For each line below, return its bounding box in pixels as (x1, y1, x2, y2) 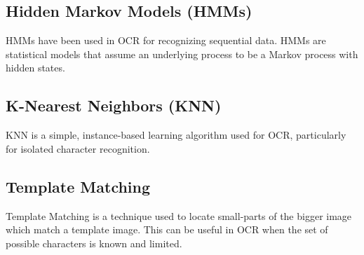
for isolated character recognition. (6, 141, 150, 156)
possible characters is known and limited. (6, 235, 182, 250)
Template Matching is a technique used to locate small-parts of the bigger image (6, 208, 352, 223)
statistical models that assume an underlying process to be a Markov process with (6, 46, 358, 61)
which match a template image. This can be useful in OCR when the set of (6, 222, 328, 237)
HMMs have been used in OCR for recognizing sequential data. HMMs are (6, 33, 326, 48)
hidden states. (6, 60, 65, 75)
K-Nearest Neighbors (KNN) (6, 95, 222, 116)
